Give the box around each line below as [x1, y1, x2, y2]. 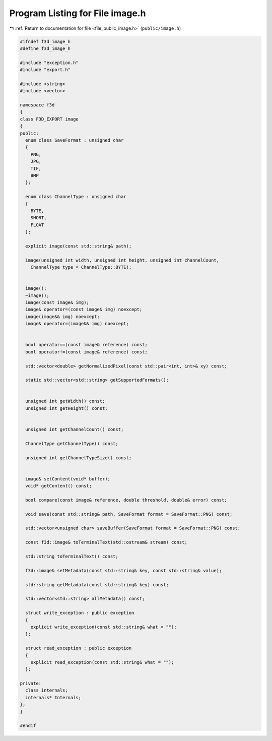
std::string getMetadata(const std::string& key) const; [25, 582, 169, 587]
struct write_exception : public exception [25, 610, 134, 616]
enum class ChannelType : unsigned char [25, 194, 126, 200]
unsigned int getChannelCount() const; [25, 426, 124, 433]
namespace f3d [20, 102, 55, 108]
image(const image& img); [25, 299, 89, 305]
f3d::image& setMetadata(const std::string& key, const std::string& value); [25, 568, 222, 573]
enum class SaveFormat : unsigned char [25, 138, 124, 143]
